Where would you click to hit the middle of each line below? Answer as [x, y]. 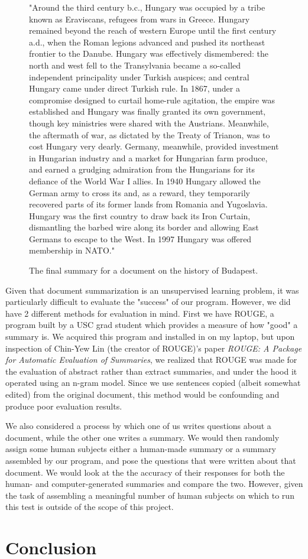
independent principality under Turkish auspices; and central [139, 77]
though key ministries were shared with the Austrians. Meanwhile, [149, 123]
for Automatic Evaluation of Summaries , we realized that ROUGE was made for [151, 360]
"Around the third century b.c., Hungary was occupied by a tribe [147, 7]
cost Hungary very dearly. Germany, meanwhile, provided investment [154, 146]
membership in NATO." [72, 250]
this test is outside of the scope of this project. [90, 507]
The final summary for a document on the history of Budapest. [144, 270]
